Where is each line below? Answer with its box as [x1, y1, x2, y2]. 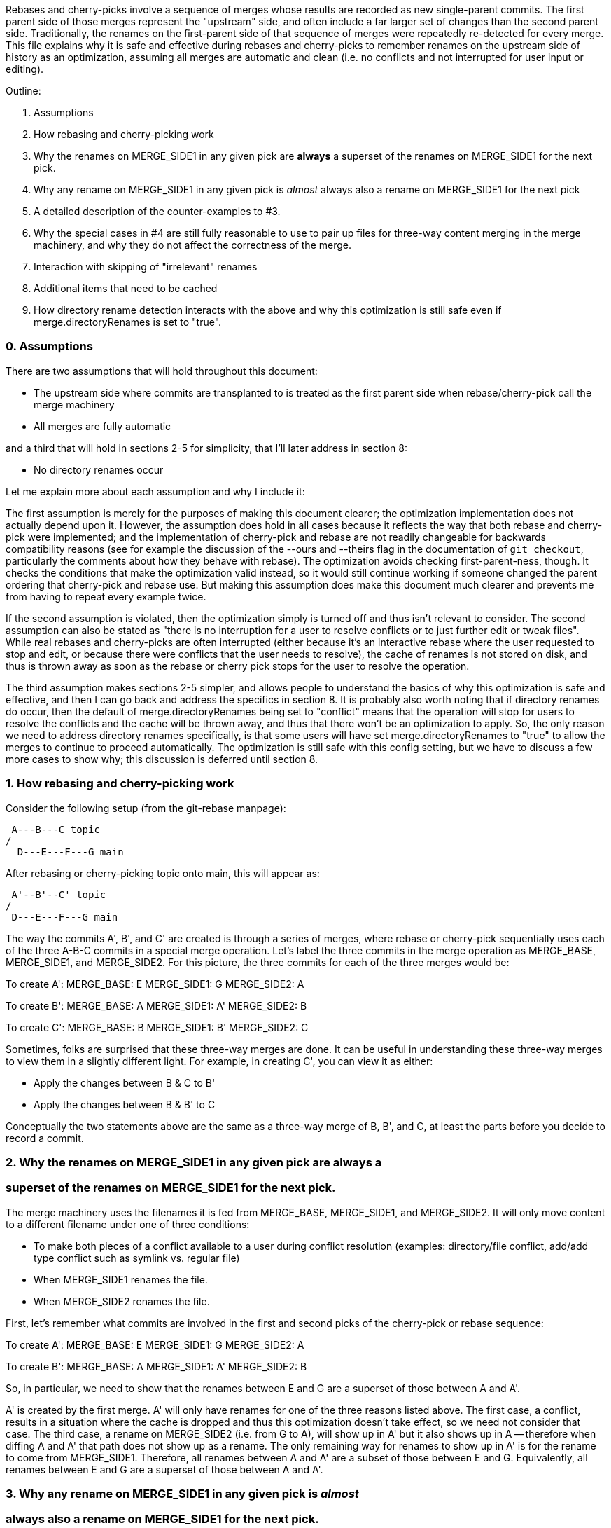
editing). [6, 63, 44, 75]
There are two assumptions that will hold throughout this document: [6, 364, 318, 377]
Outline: [6, 85, 41, 97]
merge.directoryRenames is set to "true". [34, 316, 222, 328]
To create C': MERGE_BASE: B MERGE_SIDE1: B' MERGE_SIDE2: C [6, 1021, 309, 1033]
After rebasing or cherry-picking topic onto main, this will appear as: [6, 867, 320, 879]
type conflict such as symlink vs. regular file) [34, 1251, 240, 1264]
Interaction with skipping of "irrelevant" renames [34, 261, 258, 273]
